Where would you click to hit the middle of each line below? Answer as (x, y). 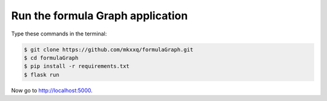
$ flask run (42, 75)
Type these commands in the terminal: (59, 34)
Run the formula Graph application (99, 16)
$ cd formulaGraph (51, 58)
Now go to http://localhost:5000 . (52, 90)
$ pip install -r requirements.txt (77, 66)
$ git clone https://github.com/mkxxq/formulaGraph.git (109, 49)
